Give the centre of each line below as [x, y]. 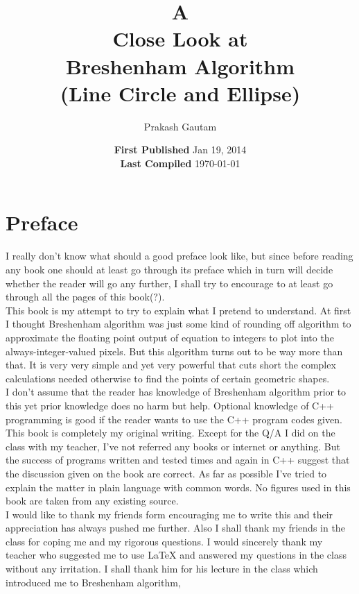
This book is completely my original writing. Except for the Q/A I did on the [170, 433]
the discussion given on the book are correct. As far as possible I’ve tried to [166, 473]
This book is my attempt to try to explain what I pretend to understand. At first [178, 310]
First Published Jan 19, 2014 [180, 150]
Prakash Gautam [180, 126]
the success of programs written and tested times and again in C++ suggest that [178, 460]
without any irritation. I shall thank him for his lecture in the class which [162, 569]
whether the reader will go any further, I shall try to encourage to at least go [169, 283]
